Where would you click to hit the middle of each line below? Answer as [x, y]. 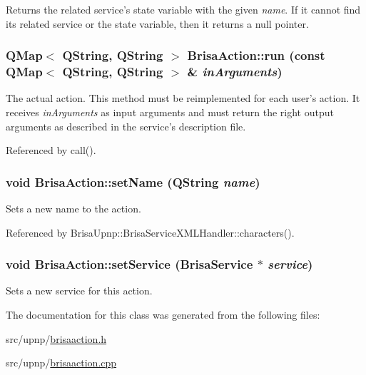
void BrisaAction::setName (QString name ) [133, 181]
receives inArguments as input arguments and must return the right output [170, 112]
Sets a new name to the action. [73, 208]
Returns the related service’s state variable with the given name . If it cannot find [183, 9]
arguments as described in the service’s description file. [126, 126]
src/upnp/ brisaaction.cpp [61, 363]
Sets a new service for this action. [79, 291]
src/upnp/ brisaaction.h [56, 338]
